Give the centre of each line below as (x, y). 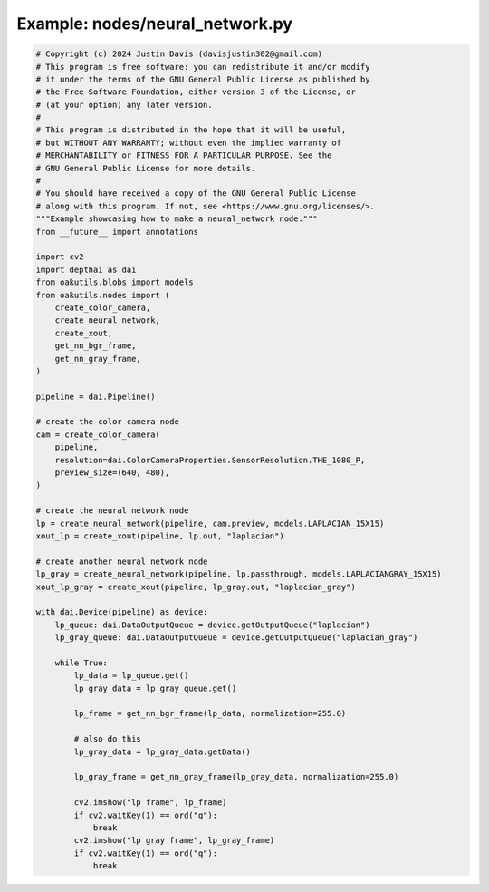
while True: (81, 663)
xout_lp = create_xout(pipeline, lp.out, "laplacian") (160, 536)
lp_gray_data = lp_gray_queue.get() (155, 688)
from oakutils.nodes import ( (103, 295)
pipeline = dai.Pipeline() (96, 396)
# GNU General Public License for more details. (146, 168)
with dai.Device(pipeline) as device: (122, 612)
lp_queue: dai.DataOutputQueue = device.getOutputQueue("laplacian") (212, 625)
